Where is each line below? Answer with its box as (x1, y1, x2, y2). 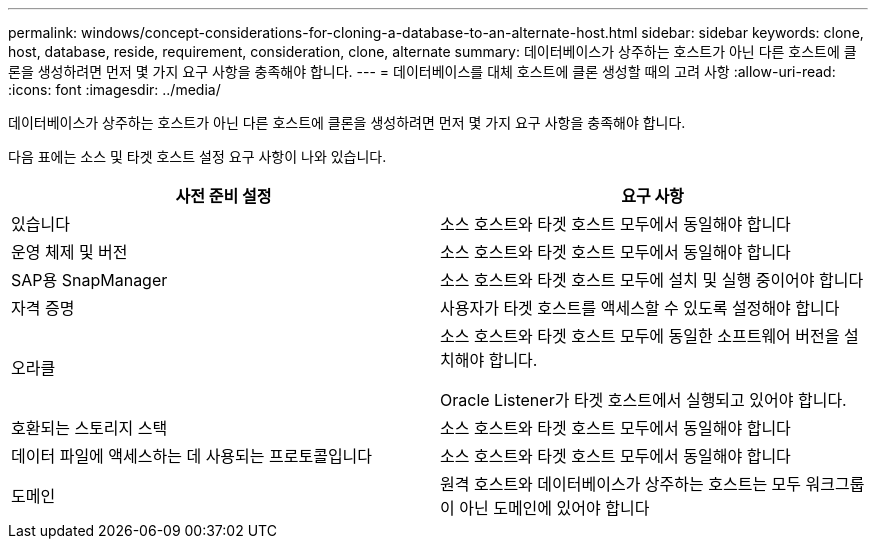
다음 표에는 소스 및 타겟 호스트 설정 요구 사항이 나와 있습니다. (8, 148, 387, 165)
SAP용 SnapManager (11, 270, 168, 290)
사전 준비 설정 (175, 186, 272, 206)
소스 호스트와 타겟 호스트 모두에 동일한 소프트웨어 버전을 (440, 326, 840, 346)
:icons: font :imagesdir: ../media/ (8, 81, 221, 98)
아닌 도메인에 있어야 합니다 (459, 498, 650, 518)
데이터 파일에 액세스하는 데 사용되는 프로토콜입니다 (11, 446, 373, 466)
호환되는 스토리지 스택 (11, 418, 168, 438)
